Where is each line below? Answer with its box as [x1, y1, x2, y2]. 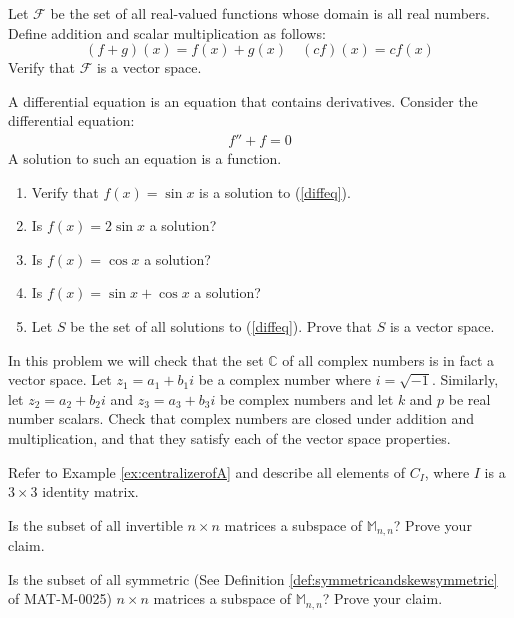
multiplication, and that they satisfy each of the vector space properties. [8, 427, 451, 448]
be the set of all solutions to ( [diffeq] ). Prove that [70, 315, 372, 336]
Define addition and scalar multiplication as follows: [8, 22, 326, 43]
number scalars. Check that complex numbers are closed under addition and [8, 408, 475, 429]
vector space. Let [8, 369, 112, 390]
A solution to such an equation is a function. [8, 148, 282, 168]
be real [448, 388, 491, 409]
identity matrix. [42, 481, 139, 502]
